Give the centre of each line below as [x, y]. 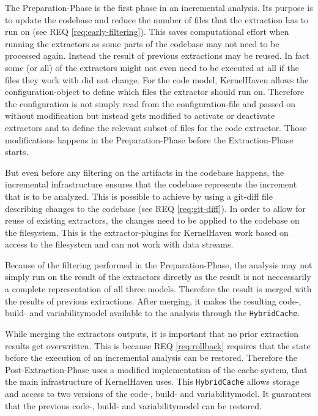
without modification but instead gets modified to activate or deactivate [140, 115]
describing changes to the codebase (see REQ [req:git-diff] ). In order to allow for [155, 208]
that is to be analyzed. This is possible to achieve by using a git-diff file [139, 196]
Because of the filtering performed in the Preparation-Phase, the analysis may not [159, 264]
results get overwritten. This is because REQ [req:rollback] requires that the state [158, 345]
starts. [17, 152]
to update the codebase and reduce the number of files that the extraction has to [157, 19]
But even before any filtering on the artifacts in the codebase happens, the [145, 172]
